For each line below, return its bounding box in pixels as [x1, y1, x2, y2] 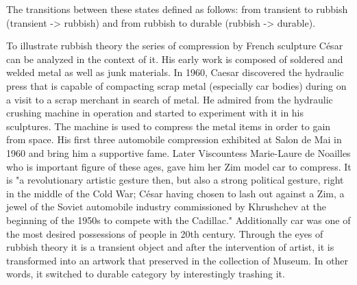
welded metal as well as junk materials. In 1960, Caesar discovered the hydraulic [6, 65, 344, 79]
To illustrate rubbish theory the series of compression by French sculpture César [6, 38, 343, 53]
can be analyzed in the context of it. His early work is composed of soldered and [6, 51, 343, 66]
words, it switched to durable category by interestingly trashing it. [6, 267, 285, 281]
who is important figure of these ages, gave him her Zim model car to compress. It [6, 159, 352, 173]
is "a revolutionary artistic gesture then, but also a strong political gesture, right [6, 173, 344, 187]
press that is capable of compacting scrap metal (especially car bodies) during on [6, 78, 347, 92]
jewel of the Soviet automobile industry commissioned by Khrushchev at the [6, 199, 327, 214]
